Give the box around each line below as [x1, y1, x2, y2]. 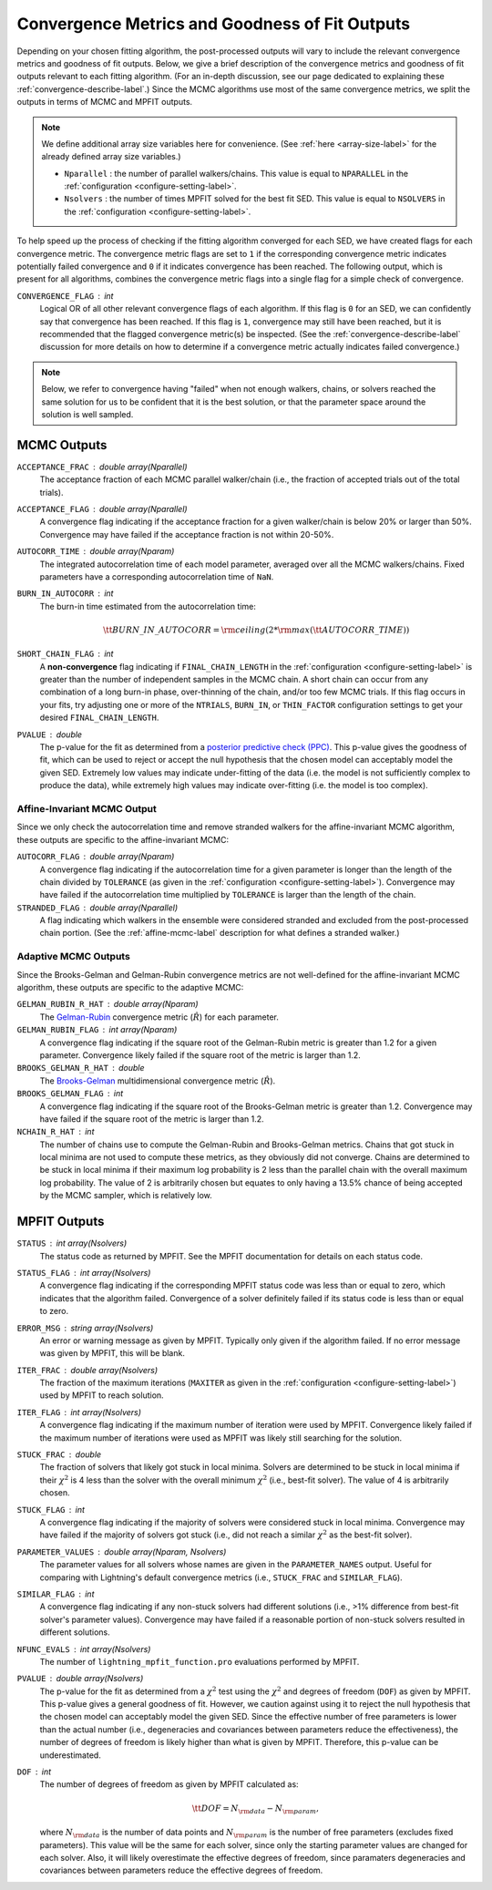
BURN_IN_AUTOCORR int [16, 588, 114, 599]
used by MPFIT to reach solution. [39, 1390, 164, 1401]
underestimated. [39, 1750, 102, 1761]
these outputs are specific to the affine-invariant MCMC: [16, 834, 230, 845]
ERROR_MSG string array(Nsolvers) [16, 1322, 154, 1333]
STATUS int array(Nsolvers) [16, 1238, 128, 1248]
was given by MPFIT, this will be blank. [39, 1348, 186, 1359]
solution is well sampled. [41, 408, 134, 419]
